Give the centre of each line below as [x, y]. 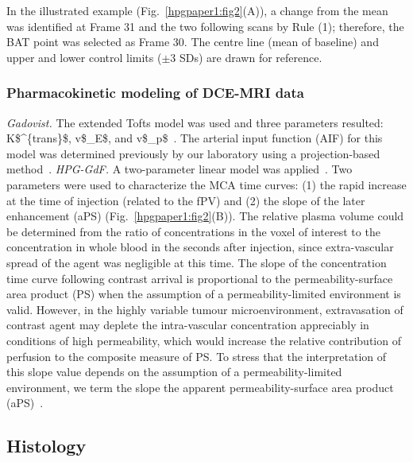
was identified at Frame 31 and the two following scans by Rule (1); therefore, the [205, 26]
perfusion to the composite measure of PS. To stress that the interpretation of [197, 356]
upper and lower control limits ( [84, 57]
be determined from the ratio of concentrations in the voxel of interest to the [193, 231]
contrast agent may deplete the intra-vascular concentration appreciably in [188, 325]
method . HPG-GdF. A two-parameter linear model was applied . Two [179, 169]
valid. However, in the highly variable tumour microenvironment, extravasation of [205, 309]
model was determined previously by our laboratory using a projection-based [193, 153]
